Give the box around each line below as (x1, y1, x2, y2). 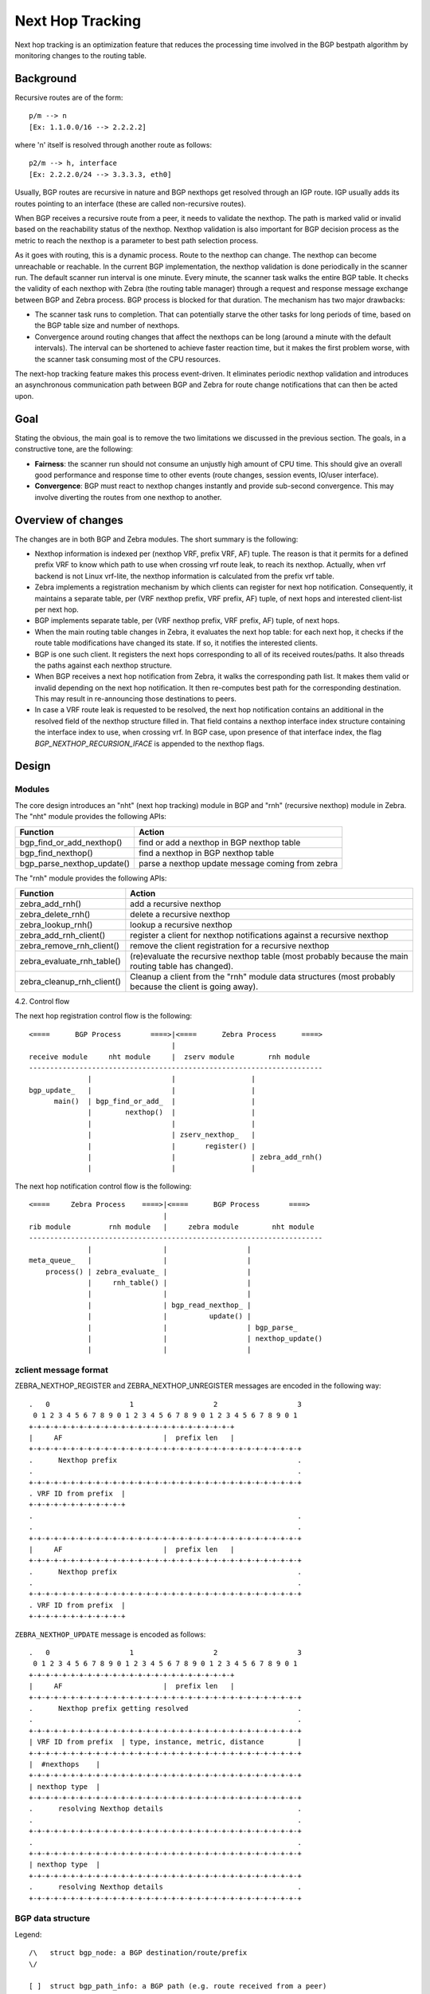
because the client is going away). (130, 981, 259, 992)
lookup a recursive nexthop (130, 919, 233, 930)
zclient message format (14, 1365, 109, 1376)
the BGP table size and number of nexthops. (34, 321, 180, 330)
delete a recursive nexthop (130, 908, 231, 920)
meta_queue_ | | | (29, 1256, 252, 1265)
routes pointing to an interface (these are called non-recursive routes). (14, 199, 247, 208)
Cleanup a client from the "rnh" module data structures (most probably (130, 971, 396, 982)
